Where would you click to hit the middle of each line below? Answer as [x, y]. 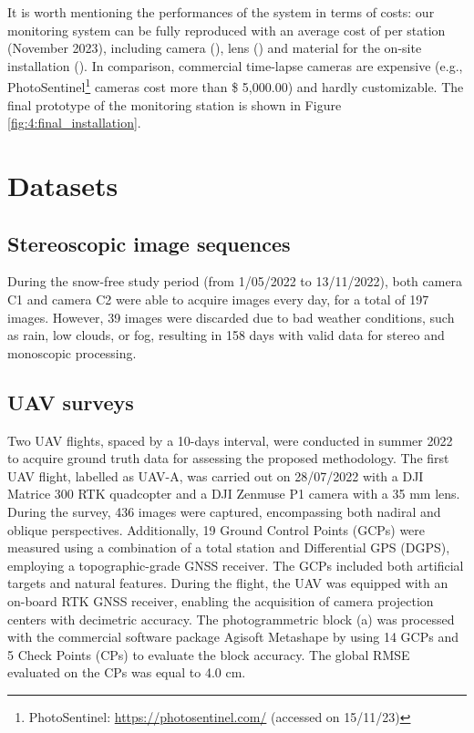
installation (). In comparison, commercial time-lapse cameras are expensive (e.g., [235, 65]
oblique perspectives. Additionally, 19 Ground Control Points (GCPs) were [216, 529]
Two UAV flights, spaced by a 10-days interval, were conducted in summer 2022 [230, 440]
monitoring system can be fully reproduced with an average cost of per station [227, 30]
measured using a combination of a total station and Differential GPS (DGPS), [229, 547]
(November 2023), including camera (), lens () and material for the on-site [215, 48]
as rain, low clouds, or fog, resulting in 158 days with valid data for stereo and [226, 335]
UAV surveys [71, 402]
